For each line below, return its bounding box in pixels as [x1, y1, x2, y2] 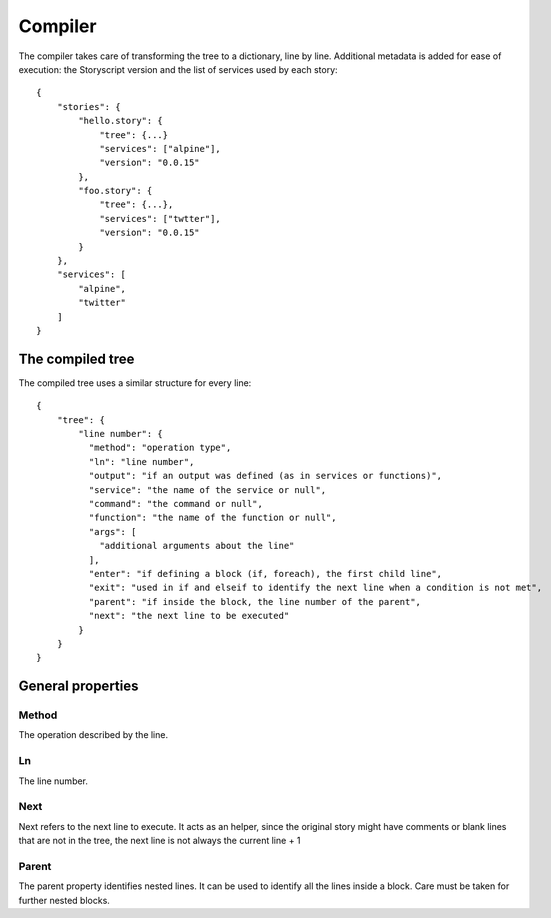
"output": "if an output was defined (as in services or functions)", [88, 470, 443, 482]
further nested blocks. [18, 894, 110, 906]
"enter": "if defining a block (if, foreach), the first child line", [88, 568, 443, 579]
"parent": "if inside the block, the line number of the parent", [88, 596, 422, 607]
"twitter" [78, 297, 127, 309]
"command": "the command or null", [88, 498, 264, 509]
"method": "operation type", [88, 442, 232, 454]
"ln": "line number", [88, 456, 195, 467]
